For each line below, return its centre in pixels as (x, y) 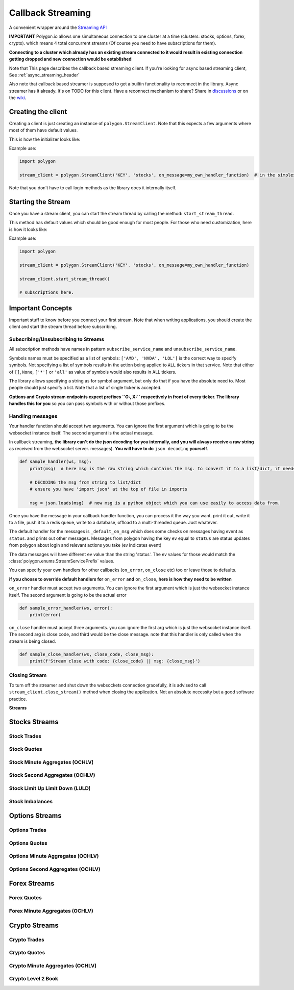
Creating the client (38, 112)
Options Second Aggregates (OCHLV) (55, 869)
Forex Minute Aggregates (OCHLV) (51, 911)
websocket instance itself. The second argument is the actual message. (81, 433)
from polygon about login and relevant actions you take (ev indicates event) (85, 545)
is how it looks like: (28, 229)
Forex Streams (32, 883)
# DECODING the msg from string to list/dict (85, 482)
